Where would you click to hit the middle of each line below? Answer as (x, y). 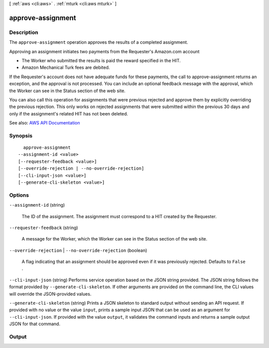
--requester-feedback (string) (44, 228)
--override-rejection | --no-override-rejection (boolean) (78, 250)
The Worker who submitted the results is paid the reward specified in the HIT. (101, 60)
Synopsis (21, 135)
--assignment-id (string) (37, 205)
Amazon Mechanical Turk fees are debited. (66, 68)
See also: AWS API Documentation (45, 123)
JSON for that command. (35, 324)
